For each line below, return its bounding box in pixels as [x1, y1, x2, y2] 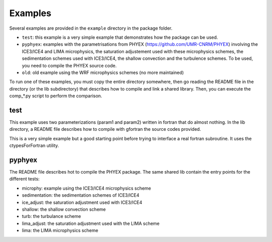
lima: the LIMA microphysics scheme [22, 227, 98, 233]
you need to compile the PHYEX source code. [22, 62, 117, 68]
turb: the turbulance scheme [22, 213, 81, 219]
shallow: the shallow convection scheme [22, 206, 106, 212]
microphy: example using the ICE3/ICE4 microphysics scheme [22, 185, 151, 191]
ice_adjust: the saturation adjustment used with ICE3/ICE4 [22, 199, 143, 205]
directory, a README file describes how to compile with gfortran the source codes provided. [9, 126, 201, 132]
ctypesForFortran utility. [9, 142, 59, 148]
